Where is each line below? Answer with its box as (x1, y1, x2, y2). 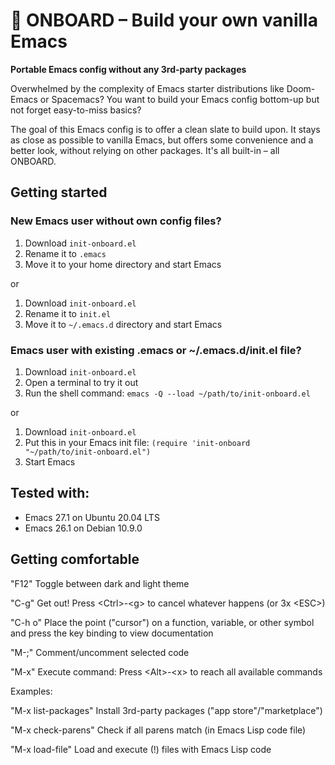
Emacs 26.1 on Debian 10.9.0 (24, 522, 143, 534)
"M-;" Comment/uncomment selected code (10, 646, 190, 658)
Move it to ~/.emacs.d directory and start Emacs (24, 318, 223, 330)
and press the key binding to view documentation (10, 627, 214, 639)
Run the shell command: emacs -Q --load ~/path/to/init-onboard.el (24, 387, 311, 399)
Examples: (10, 685, 53, 697)
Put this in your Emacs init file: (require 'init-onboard (24, 436, 251, 448)
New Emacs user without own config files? (10, 214, 222, 228)
